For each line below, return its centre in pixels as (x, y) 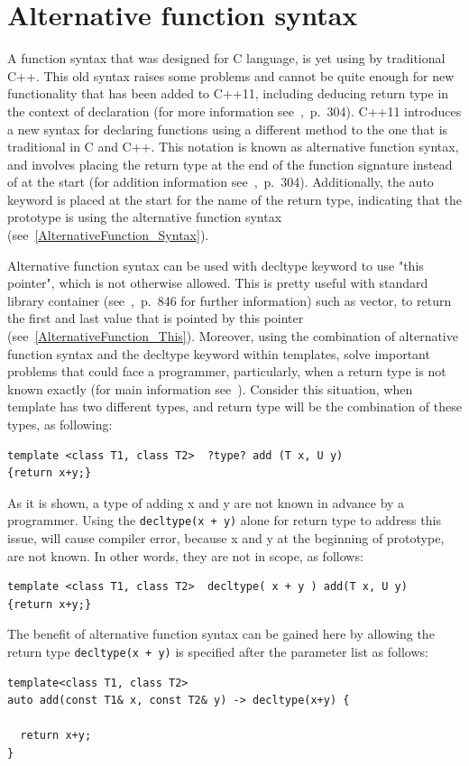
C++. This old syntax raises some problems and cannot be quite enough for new (231, 75)
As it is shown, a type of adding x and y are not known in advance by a (206, 502)
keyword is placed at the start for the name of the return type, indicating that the (234, 199)
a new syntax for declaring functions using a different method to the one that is (228, 129)
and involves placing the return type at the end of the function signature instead (230, 164)
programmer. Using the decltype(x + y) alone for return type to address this (224, 520)
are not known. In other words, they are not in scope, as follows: (185, 555)
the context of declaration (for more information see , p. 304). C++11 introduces (234, 111)
